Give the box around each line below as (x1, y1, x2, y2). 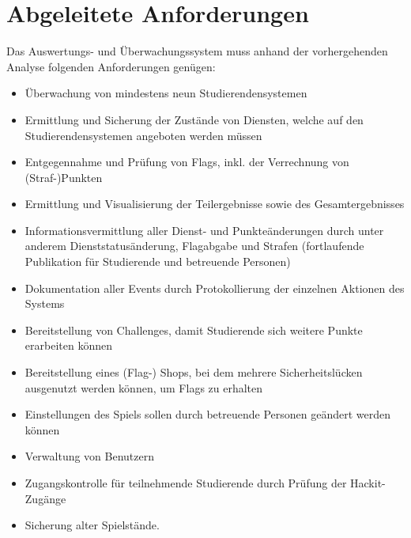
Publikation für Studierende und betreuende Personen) (25, 253, 291, 270)
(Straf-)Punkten (25, 169, 103, 185)
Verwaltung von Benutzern (25, 448, 155, 464)
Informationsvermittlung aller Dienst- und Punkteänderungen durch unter (25, 222, 384, 238)
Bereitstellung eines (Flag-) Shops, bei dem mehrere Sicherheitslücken (25, 364, 363, 381)
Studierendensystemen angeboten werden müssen (25, 127, 262, 143)
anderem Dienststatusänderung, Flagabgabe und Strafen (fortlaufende (25, 237, 364, 254)
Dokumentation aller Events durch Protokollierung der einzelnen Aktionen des (25, 279, 405, 296)
